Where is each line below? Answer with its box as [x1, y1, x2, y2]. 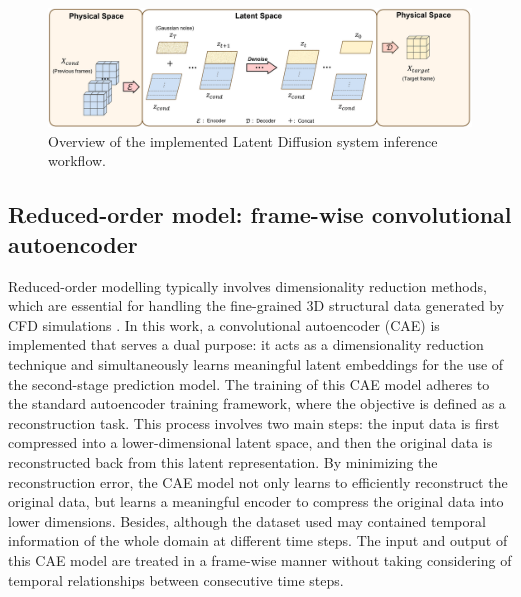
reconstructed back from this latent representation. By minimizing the [8, 451, 438, 472]
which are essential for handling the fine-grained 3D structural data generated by [8, 295, 505, 316]
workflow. [48, 150, 106, 171]
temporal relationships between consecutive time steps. [8, 569, 344, 590]
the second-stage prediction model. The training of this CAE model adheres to [8, 373, 490, 394]
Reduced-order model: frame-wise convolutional [8, 199, 512, 230]
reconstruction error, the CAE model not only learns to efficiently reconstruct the [8, 471, 508, 492]
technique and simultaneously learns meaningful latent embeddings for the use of [8, 354, 504, 374]
